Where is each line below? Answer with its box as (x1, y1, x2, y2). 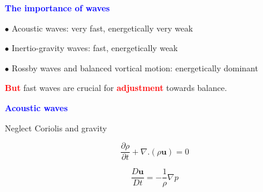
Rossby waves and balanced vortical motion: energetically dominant (11, 61, 258, 74)
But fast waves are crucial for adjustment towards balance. (5, 81, 227, 94)
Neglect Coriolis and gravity (5, 121, 107, 134)
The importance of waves (5, 2, 110, 14)
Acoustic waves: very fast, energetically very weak (11, 21, 193, 34)
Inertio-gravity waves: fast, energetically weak (11, 42, 178, 54)
